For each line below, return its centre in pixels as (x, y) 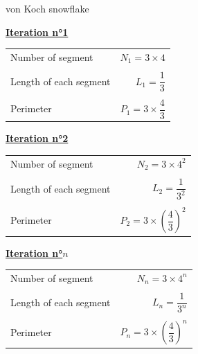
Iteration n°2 (37, 138)
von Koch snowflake (47, 8)
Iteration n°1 (37, 32)
